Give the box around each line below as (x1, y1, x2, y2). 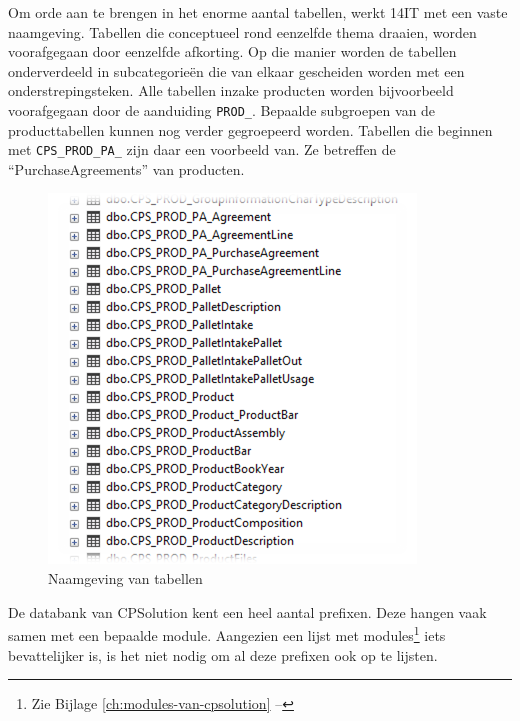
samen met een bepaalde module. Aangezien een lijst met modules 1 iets (8, 622, 446, 645)
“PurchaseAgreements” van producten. (8, 158, 245, 179)
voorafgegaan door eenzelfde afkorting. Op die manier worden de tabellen (8, 41, 457, 62)
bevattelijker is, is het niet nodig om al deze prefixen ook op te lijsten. (8, 644, 438, 665)
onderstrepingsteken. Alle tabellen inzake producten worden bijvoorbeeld (8, 80, 454, 101)
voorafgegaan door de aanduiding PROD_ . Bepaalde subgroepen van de (8, 99, 436, 120)
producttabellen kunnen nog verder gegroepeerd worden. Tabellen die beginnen (8, 119, 493, 140)
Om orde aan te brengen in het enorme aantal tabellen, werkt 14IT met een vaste (8, 2, 508, 22)
